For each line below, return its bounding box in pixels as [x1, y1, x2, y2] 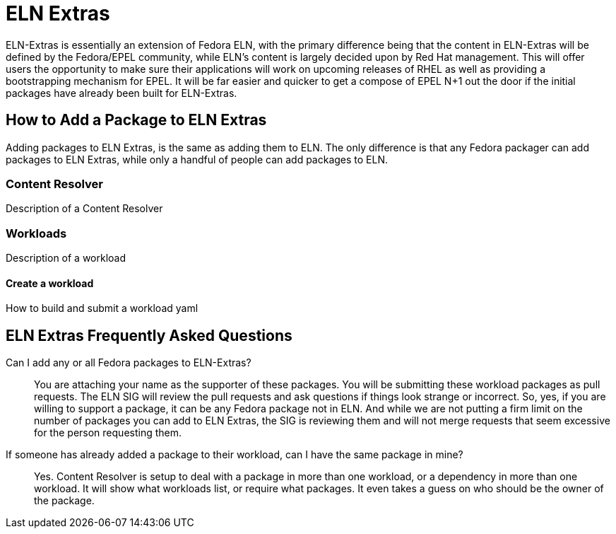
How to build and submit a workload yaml [6, 302, 199, 315]
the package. [34, 494, 95, 507]
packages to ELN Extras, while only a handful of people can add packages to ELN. [6, 153, 389, 166]
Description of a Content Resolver [6, 202, 163, 215]
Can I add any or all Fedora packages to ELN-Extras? [6, 356, 251, 369]
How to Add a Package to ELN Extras [6, 111, 267, 129]
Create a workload [6, 277, 94, 289]
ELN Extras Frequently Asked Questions [6, 326, 292, 344]
